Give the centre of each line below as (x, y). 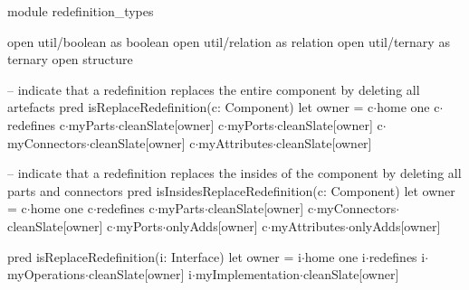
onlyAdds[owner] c (217, 225)
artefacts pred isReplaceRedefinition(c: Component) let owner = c (191, 107)
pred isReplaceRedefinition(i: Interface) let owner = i (154, 256)
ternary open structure (70, 59)
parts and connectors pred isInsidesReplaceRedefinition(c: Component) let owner (231, 190)
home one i (335, 256)
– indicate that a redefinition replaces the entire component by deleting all (214, 89)
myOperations (47, 274)
